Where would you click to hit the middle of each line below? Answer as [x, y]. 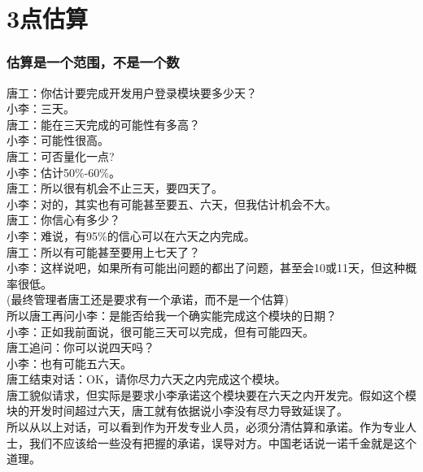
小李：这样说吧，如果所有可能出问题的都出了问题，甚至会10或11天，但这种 [206, 268]
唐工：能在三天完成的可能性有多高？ [103, 124]
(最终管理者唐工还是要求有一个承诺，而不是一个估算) [148, 299]
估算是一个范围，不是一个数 [93, 62]
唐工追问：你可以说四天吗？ [81, 347]
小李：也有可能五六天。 [69, 363]
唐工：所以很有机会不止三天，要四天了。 [115, 188]
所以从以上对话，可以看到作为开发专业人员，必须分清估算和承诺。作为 [194, 427]
